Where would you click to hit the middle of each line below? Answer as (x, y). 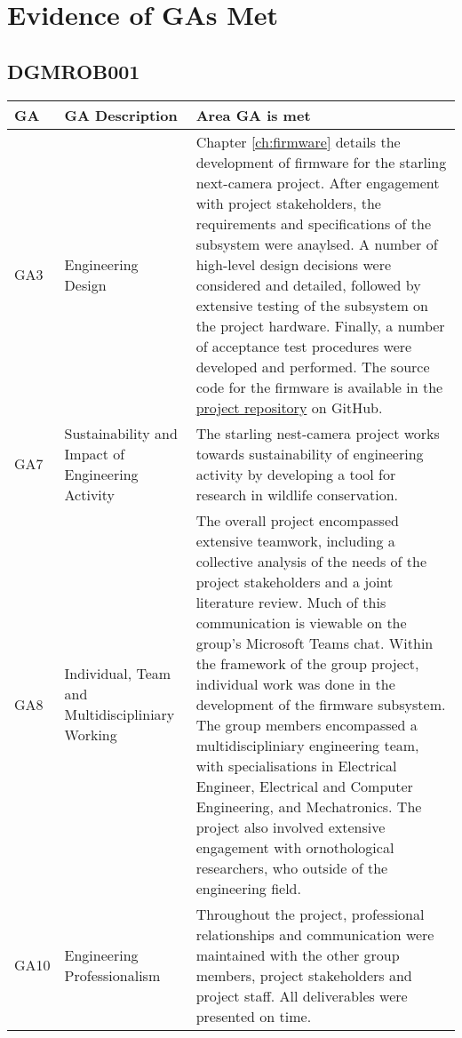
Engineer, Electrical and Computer (304, 786)
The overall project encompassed (297, 520)
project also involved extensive (291, 826)
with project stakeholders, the (288, 203)
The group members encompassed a (307, 724)
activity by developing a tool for (296, 474)
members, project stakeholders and (304, 975)
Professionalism (112, 975)
